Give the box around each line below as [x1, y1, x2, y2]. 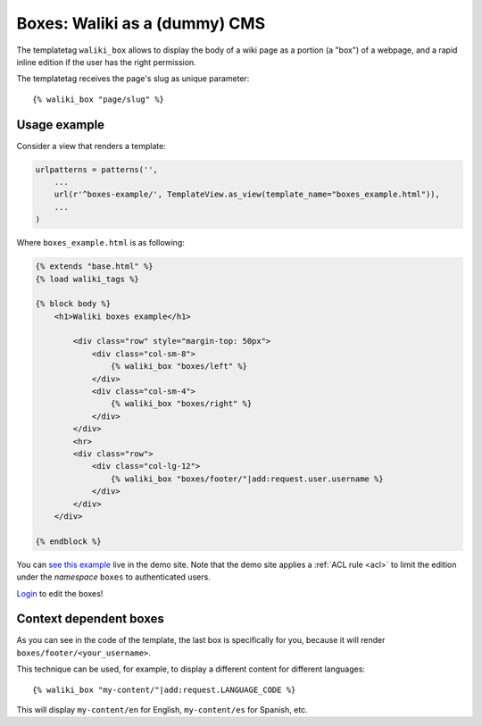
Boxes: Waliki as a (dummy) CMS [16, 13, 266, 33]
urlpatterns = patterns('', [35, 164, 158, 174]
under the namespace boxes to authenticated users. [16, 572, 212, 582]
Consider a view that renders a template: [16, 140, 167, 151]
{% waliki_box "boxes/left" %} [110, 362, 247, 371]
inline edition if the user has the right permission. [16, 56, 196, 67]
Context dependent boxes [16, 612, 164, 627]
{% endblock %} [35, 536, 102, 547]
